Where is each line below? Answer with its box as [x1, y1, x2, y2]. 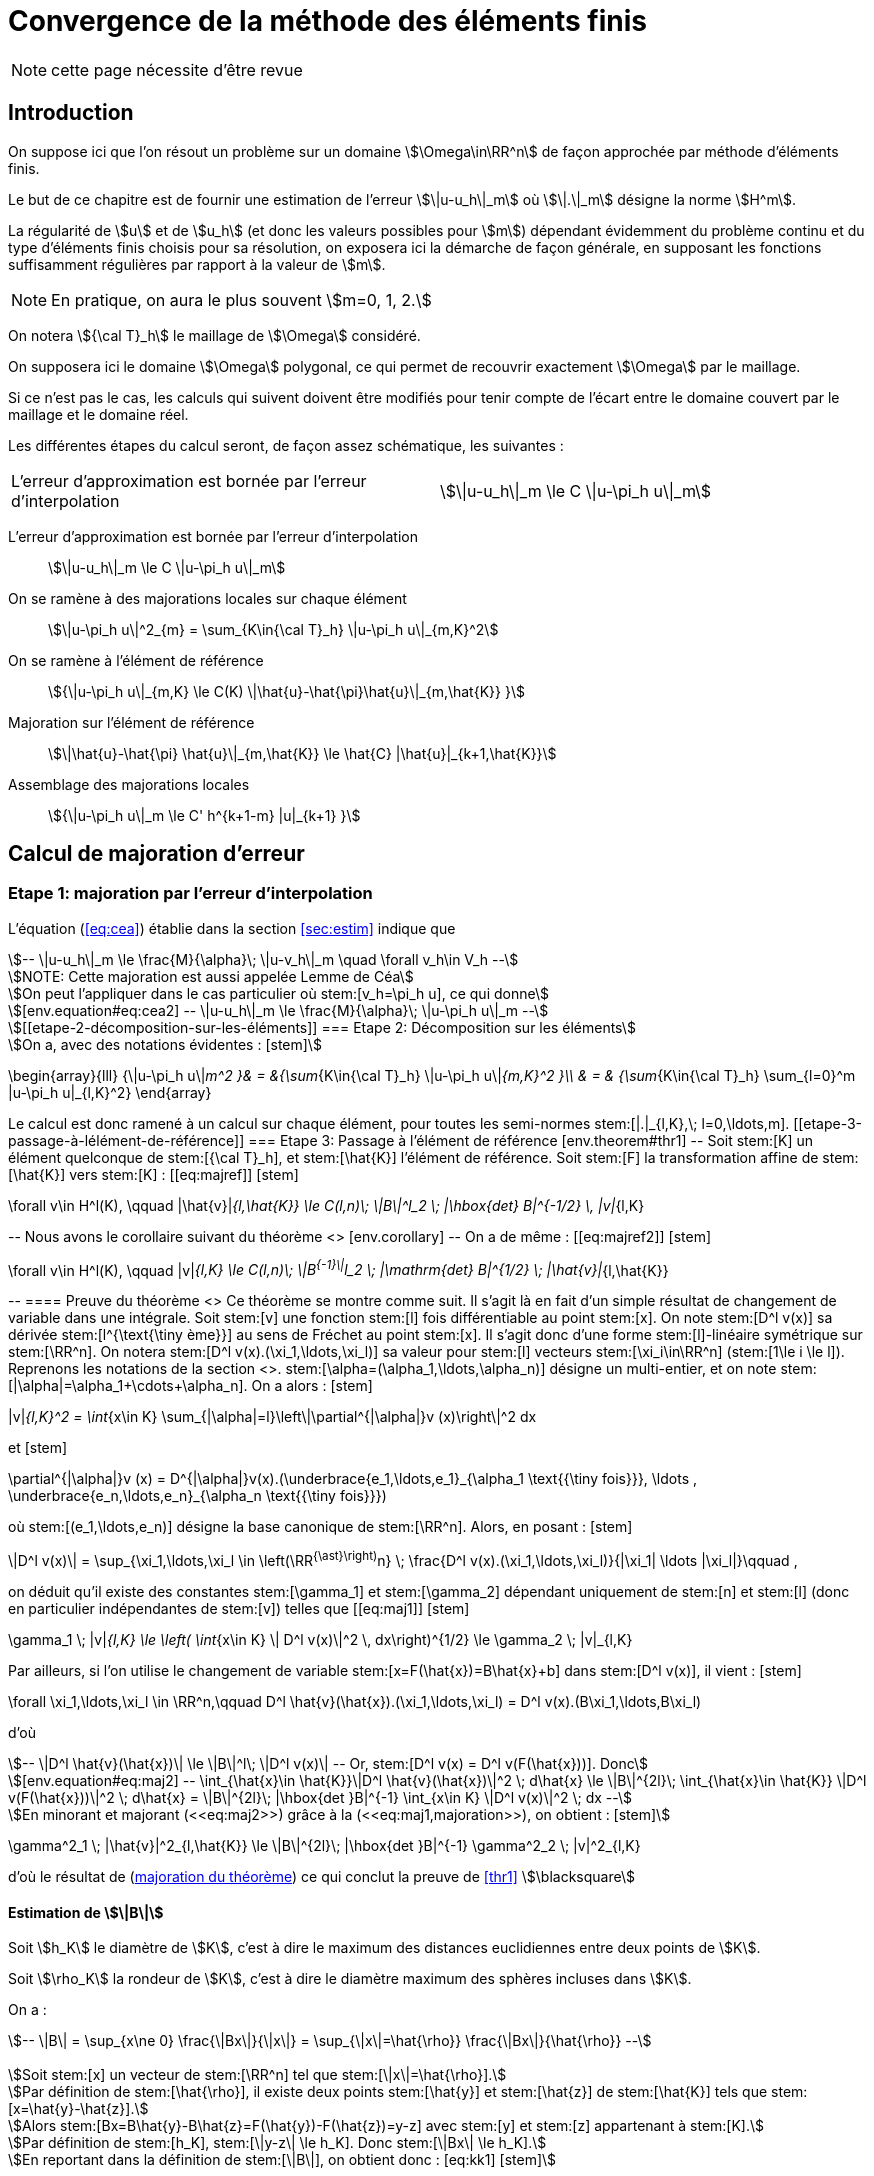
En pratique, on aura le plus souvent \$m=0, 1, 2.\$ [51, 289, 432, 310]
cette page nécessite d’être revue [51, 59, 303, 80]
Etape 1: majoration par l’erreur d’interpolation [8, 883, 373, 904]
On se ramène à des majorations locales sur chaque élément [8, 589, 407, 607]
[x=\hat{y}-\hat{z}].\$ [8, 2100, 149, 2118]
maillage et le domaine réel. [8, 405, 189, 423]
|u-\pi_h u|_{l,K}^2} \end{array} [8, 1083, 212, 1101]
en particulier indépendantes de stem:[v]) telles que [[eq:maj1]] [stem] [8, 1600, 470, 1618]
